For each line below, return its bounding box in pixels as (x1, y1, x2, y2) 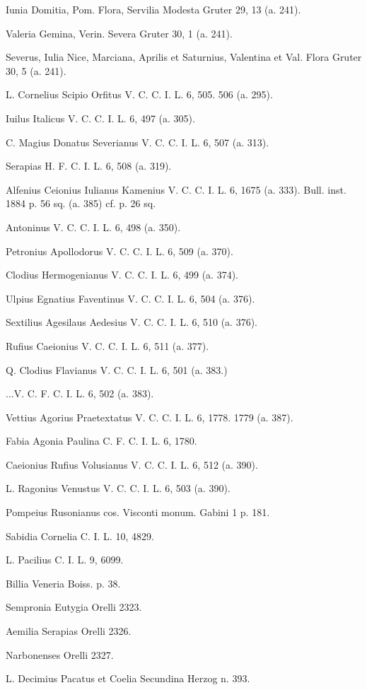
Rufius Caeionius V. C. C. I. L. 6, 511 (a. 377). (6, 338, 209, 353)
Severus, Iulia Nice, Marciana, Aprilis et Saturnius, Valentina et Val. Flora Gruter (6, 49, 362, 64)
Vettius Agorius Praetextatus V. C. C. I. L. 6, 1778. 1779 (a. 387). (6, 409, 293, 424)
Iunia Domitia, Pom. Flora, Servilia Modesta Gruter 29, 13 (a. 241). (6, 2, 301, 16)
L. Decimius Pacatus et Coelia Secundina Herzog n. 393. (6, 671, 250, 686)
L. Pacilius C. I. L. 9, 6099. (6, 552, 124, 567)
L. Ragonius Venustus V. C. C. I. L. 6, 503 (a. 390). (6, 481, 231, 496)
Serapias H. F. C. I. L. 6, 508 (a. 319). (6, 158, 172, 173)
